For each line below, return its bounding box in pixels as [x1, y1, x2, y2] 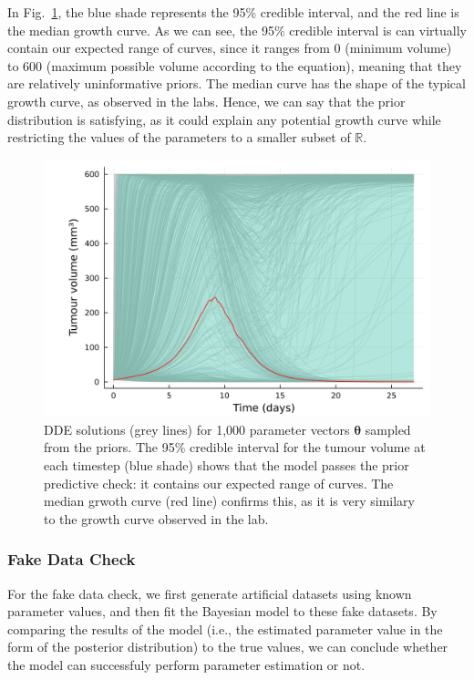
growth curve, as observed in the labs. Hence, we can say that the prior [7, 91, 406, 110]
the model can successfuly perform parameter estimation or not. [7, 654, 366, 674]
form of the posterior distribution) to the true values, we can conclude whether [7, 637, 448, 656]
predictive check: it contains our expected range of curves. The [44, 473, 394, 492]
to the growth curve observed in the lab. [44, 509, 269, 528]
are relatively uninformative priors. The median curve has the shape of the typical [7, 74, 466, 93]
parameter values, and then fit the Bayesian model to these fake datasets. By [7, 602, 438, 621]
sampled [365, 419, 411, 438]
